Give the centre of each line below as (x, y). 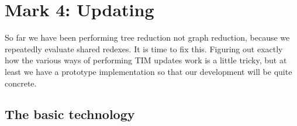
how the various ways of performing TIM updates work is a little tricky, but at (146, 60)
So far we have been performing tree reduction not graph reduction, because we (147, 37)
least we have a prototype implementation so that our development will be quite (148, 71)
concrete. (21, 83)
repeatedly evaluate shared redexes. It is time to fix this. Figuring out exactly (144, 48)
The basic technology (70, 114)
